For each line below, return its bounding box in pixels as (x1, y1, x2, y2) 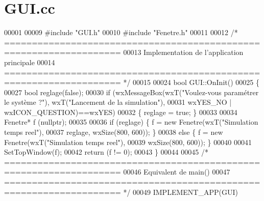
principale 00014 (4, 56, 55, 67)
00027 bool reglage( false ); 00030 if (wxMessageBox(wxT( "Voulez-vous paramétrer (4, 87, 259, 97)
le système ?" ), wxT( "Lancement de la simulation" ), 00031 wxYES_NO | (4, 97, 232, 107)
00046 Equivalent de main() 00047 (123, 166, 230, 177)
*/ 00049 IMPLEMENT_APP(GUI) (123, 186, 238, 197)
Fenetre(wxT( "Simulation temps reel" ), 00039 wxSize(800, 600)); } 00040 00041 (4, 136, 252, 147)
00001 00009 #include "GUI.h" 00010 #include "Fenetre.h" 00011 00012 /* (4, 27, 238, 38)
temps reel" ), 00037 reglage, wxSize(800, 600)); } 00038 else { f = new (4, 127, 223, 137)
